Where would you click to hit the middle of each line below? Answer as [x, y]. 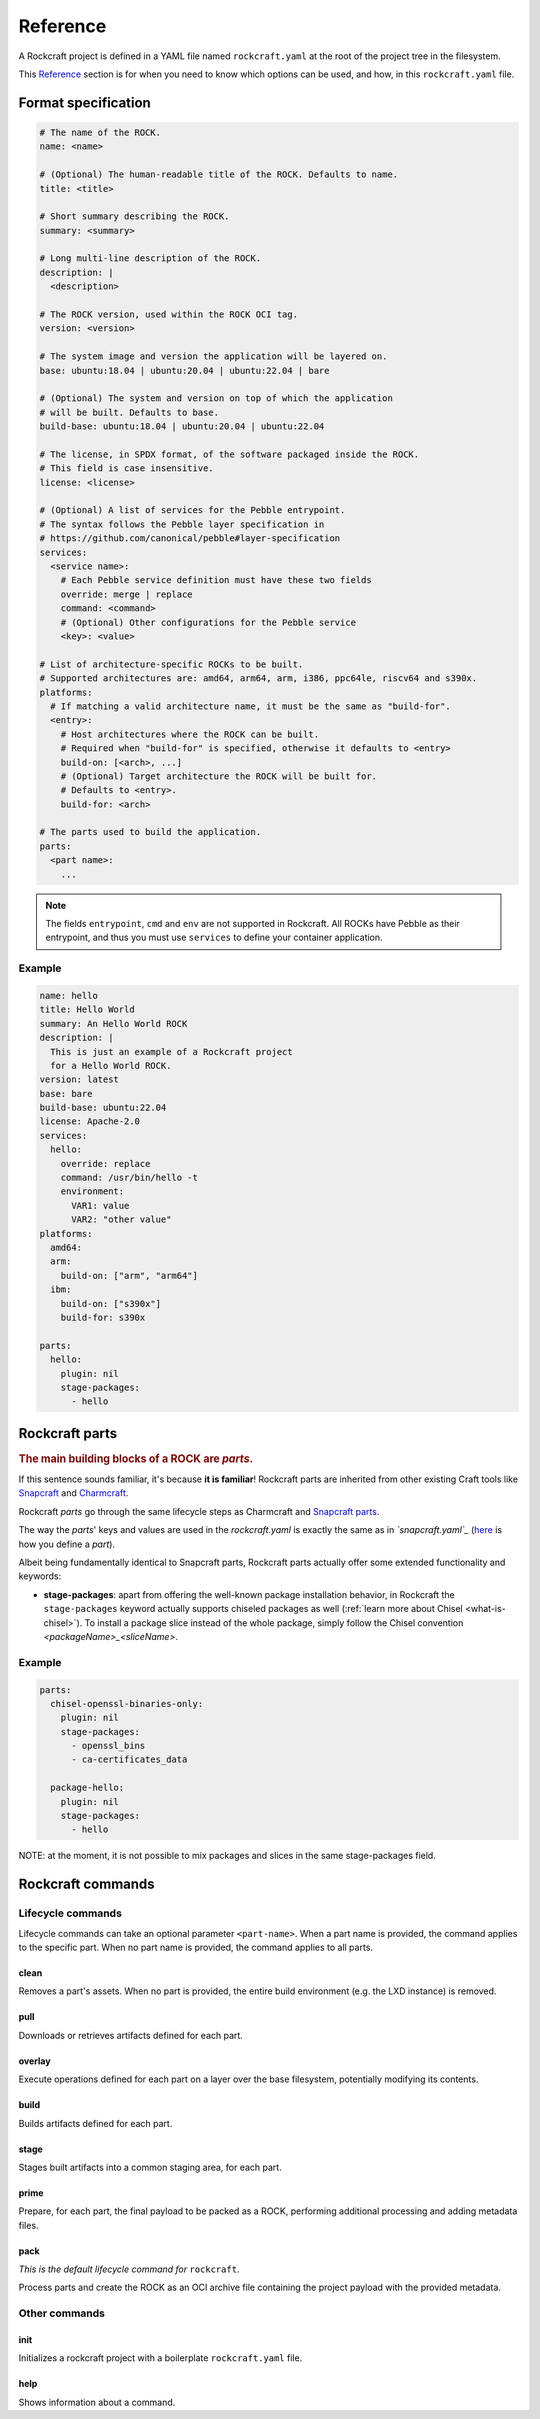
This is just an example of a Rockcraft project [172, 1051]
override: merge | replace [127, 594]
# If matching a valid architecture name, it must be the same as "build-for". [251, 706]
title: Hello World [87, 1009]
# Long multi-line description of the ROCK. [150, 258]
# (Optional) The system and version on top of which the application [216, 398]
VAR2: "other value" [121, 1219]
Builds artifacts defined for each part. [95, 2123]
